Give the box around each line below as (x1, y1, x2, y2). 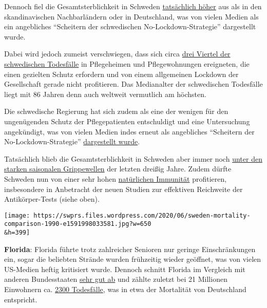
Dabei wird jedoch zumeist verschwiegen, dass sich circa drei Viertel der (4, 48, 231, 59)
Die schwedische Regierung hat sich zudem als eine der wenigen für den (4, 106, 228, 117)
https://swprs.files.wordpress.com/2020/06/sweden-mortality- (33, 211, 251, 219)
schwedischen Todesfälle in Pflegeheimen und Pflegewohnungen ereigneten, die (4, 58, 250, 69)
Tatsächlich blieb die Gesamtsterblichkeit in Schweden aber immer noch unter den (4, 153, 262, 164)
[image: (4, 211, 30, 219)
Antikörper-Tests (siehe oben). (4, 194, 100, 204)
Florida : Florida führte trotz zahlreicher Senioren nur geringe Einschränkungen (4, 243, 256, 254)
